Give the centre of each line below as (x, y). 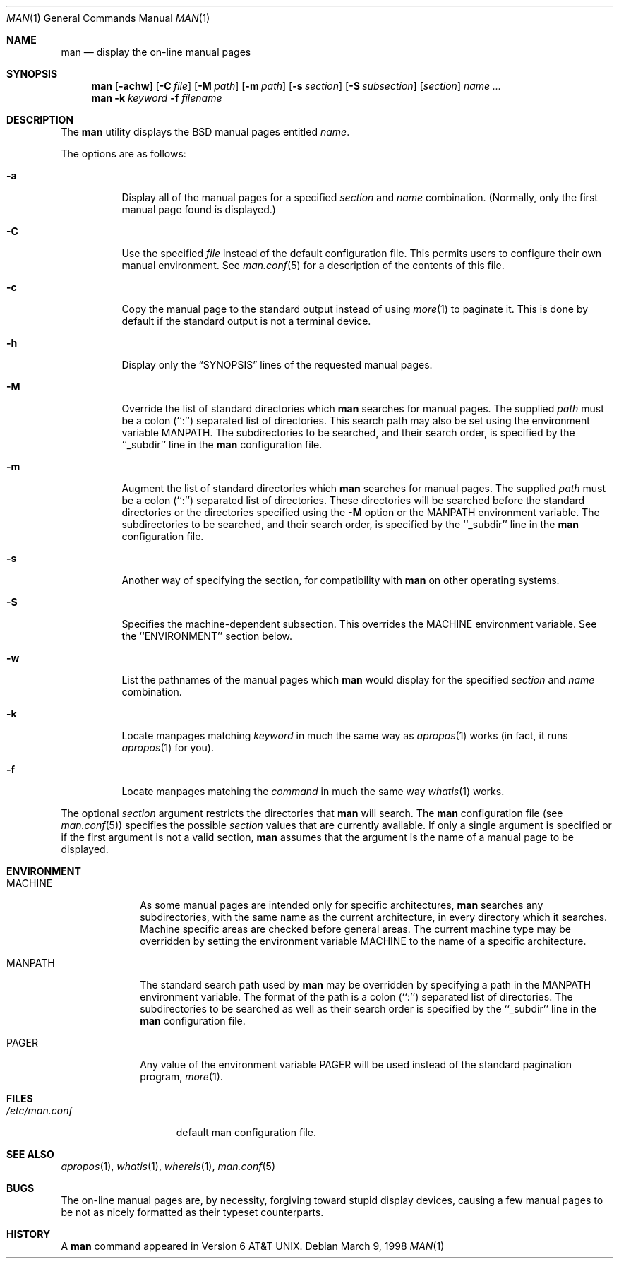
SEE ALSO (30, 1154)
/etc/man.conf (40, 1110)
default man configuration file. (246, 1132)
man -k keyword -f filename (157, 98)
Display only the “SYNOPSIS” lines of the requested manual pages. (277, 365)
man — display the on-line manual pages (156, 52)
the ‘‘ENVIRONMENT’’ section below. (207, 636)
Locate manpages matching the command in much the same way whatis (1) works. (313, 791)
